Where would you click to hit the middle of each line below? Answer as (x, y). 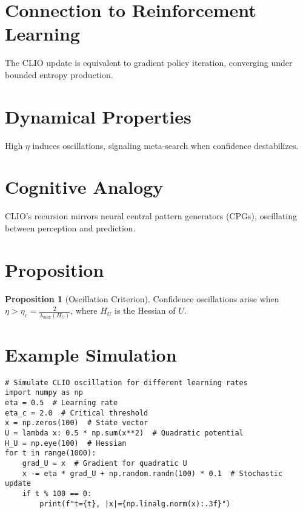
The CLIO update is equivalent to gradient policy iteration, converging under (149, 63)
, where (84, 310)
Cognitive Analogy (84, 187)
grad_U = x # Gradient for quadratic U (105, 463)
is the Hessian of (145, 310)
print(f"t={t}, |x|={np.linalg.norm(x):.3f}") (135, 504)
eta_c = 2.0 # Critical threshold (77, 413)
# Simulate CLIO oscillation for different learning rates (126, 382)
